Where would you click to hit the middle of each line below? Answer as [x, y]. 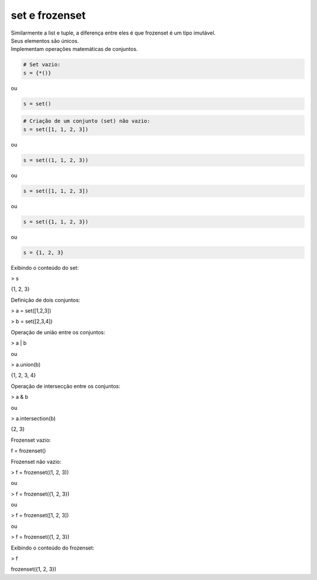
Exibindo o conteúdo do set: [45, 267]
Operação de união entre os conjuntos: [58, 332]
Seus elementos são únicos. [45, 40]
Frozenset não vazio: [36, 462]
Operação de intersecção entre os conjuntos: [65, 386]
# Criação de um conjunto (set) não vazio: [87, 121]
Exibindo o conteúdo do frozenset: [53, 548]
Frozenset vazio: [31, 440]
